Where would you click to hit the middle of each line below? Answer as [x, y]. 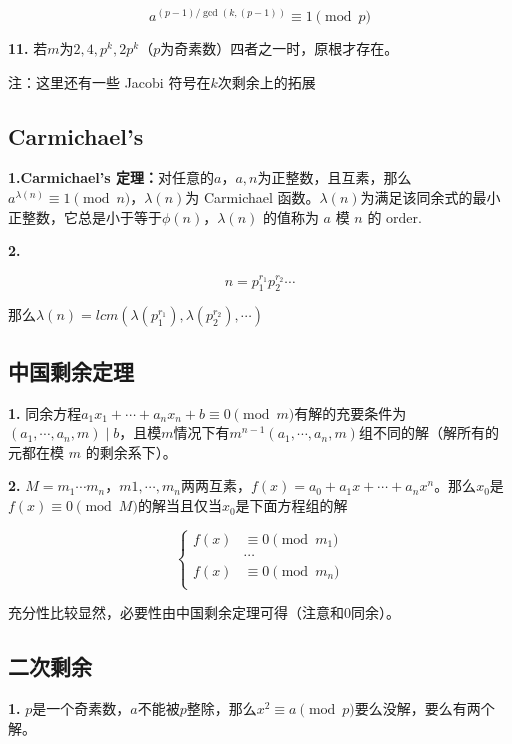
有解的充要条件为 [350, 412]
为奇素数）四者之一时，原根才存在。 [279, 48]
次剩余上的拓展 [266, 81]
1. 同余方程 [45, 412]
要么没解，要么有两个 [424, 708]
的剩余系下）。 [131, 451]
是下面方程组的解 [291, 505]
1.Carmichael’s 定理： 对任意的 [111, 177]
